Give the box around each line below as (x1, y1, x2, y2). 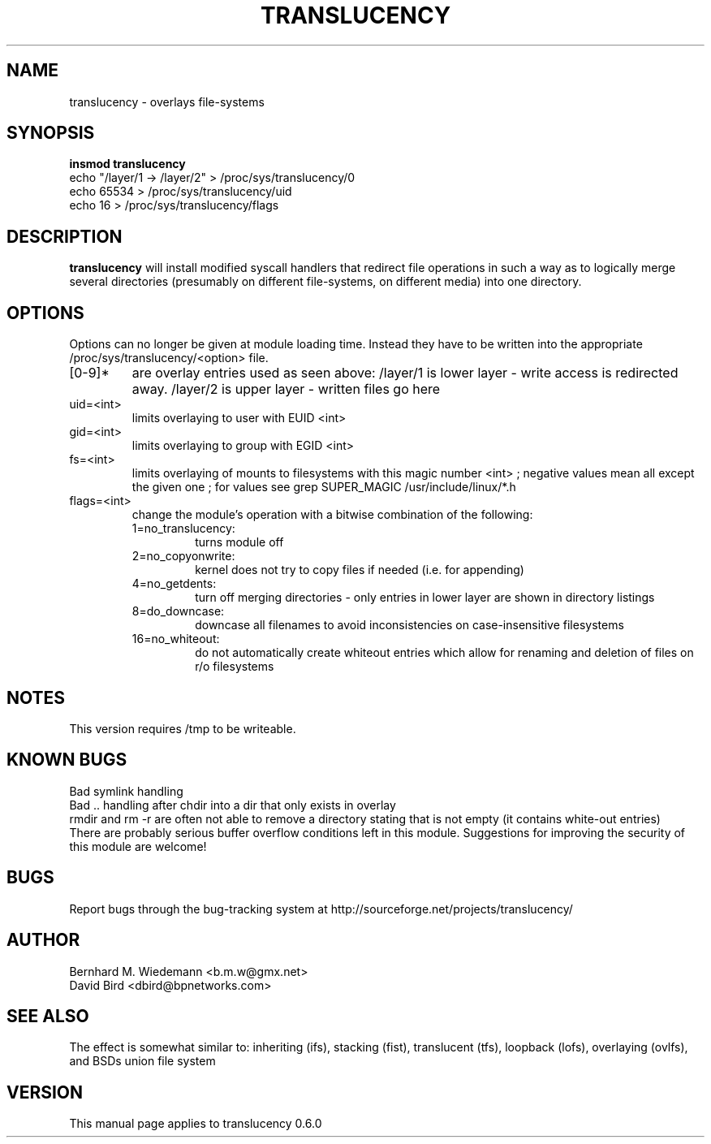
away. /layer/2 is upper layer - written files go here (131, 381, 441, 398)
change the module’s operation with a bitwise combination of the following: (131, 507, 533, 522)
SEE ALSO (6, 1005, 89, 1026)
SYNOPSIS (6, 123, 95, 144)
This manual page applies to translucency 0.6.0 (69, 1116, 322, 1131)
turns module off (195, 535, 284, 550)
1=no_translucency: (131, 521, 235, 536)
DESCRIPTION (6, 226, 123, 247)
